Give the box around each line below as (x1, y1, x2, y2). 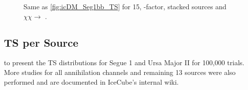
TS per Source (4, 35, 79, 50)
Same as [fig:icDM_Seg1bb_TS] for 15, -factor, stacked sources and (23, 1, 226, 11)
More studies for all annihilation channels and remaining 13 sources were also (4, 67, 236, 77)
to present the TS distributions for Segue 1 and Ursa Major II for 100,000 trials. (4, 57, 245, 68)
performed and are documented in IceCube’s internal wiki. (4, 76, 179, 87)
